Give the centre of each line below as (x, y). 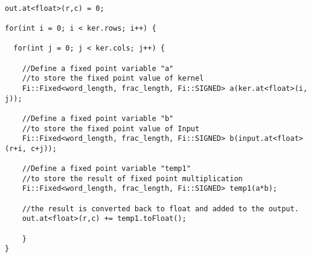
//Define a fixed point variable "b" (98, 118)
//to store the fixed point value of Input (111, 128)
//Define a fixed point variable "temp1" (106, 169)
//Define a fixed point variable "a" (98, 68)
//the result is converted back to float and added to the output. (160, 209)
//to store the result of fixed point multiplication (132, 178)
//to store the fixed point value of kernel (113, 79)
